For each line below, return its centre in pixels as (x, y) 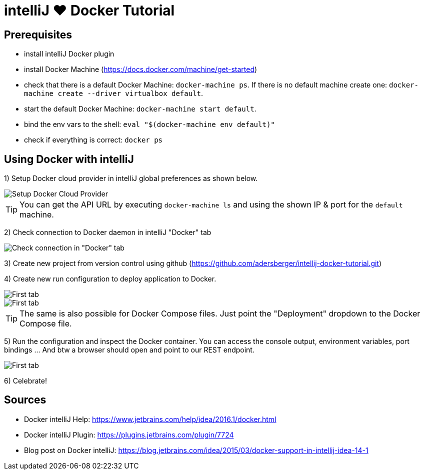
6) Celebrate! (26, 381)
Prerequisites (38, 34)
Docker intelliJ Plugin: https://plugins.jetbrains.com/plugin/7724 (129, 434)
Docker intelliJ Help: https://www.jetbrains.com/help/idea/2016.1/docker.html (150, 419)
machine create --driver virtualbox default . (114, 93)
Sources (25, 400)
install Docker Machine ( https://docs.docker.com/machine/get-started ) (141, 69)
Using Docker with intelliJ (69, 159)
